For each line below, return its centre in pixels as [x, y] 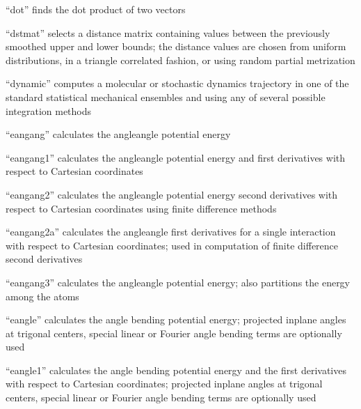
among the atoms [42, 296]
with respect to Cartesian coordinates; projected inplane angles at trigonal [164, 384]
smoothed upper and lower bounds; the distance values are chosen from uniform [176, 46]
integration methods [49, 110]
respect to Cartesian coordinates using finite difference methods [141, 208]
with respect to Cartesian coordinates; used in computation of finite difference [172, 245]
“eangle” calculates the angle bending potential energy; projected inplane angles [176, 319]
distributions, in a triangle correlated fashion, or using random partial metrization [180, 60]
